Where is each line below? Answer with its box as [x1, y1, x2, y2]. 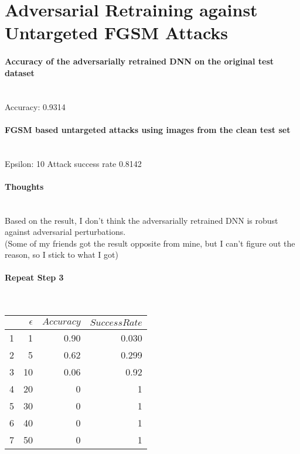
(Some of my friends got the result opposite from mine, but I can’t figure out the [5, 237, 295, 249]
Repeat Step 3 [5, 271, 64, 284]
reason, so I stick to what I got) [5, 248, 118, 261]
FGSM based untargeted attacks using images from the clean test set [5, 123, 291, 135]
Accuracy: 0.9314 [5, 100, 66, 112]
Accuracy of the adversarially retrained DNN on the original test [5, 55, 274, 67]
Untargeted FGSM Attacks [5, 21, 229, 45]
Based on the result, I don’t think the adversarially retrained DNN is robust [5, 214, 278, 226]
